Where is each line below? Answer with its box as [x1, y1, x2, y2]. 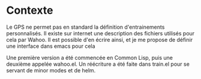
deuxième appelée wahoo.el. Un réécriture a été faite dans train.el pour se [6, 60, 190, 68]
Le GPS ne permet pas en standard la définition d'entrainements [6, 23, 165, 31]
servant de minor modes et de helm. [6, 66, 96, 74]
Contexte [6, 4, 53, 17]
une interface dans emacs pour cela [6, 42, 95, 50]
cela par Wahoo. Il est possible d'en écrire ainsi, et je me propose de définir [6, 36, 193, 43]
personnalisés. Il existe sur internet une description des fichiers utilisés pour [6, 29, 195, 37]
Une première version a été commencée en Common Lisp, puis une [6, 54, 173, 61]
